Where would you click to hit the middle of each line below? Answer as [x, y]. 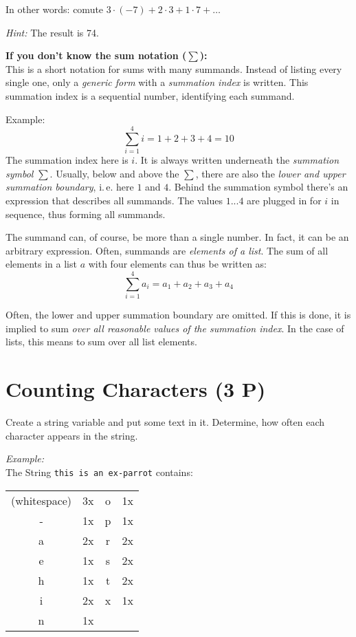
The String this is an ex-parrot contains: [99, 472]
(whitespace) [42, 500]
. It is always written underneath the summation [237, 160]
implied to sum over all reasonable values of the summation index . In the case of [175, 328]
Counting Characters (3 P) [136, 389]
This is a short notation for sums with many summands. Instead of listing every [174, 68]
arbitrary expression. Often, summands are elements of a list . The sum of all [167, 250]
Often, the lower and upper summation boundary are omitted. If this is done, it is [178, 315]
